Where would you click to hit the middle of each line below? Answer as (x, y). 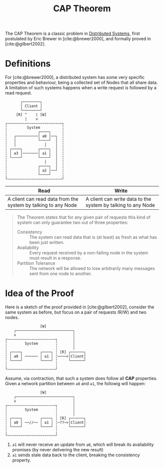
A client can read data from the (43, 199)
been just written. (47, 243)
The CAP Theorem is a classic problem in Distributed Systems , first (72, 34)
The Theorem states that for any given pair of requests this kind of (84, 217)
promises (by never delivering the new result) (58, 450)
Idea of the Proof (40, 293)
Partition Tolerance (36, 263)
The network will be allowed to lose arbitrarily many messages (92, 269)
